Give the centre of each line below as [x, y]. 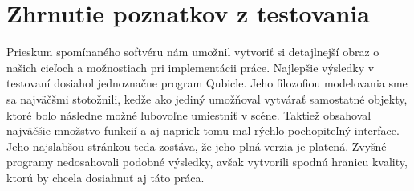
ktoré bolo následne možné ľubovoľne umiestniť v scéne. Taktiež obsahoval [189, 114]
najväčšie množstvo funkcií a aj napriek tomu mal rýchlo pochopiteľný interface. [203, 130]
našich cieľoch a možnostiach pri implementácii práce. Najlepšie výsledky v [191, 67]
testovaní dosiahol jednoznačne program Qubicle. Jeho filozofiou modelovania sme [207, 83]
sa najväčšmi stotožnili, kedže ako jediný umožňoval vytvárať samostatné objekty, [207, 98]
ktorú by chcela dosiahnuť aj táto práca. [106, 177]
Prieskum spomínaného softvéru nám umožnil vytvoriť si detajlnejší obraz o [193, 52]
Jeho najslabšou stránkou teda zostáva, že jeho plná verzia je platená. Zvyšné [197, 146]
